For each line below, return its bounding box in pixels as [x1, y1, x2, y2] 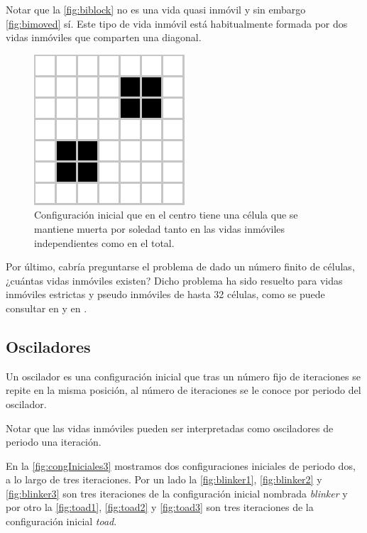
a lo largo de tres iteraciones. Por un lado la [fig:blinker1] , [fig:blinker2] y [6, 472, 322, 487]
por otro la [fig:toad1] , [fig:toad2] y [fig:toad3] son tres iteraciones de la [6, 500, 314, 515]
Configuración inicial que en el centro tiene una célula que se [34, 207, 298, 222]
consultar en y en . [6, 300, 87, 315]
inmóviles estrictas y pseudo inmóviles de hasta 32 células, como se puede [6, 287, 325, 302]
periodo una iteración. [6, 434, 102, 449]
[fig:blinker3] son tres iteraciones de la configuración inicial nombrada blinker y [6, 485, 348, 500]
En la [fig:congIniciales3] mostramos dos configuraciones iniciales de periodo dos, [6, 458, 356, 473]
